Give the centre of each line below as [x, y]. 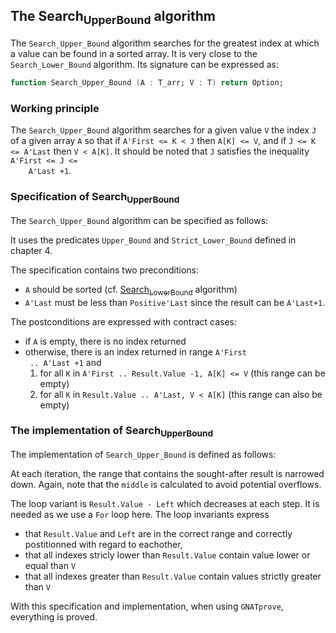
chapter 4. [31, 250]
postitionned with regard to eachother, [103, 545]
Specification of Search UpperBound [95, 198]
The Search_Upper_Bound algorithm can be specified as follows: [139, 220]
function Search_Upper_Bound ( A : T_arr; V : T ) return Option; [147, 83]
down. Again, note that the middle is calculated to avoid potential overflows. [166, 485]
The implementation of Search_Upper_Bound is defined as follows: [143, 455]
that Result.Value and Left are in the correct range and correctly [158, 534]
